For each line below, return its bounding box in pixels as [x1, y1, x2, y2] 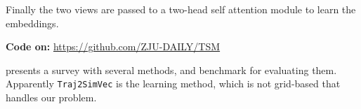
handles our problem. [6, 90, 97, 105]
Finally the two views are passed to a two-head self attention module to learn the [6, 2, 356, 16]
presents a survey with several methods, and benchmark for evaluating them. [6, 62, 337, 77]
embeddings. [6, 15, 59, 30]
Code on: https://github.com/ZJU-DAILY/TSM [6, 39, 221, 54]
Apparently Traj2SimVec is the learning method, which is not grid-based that [6, 76, 341, 91]
